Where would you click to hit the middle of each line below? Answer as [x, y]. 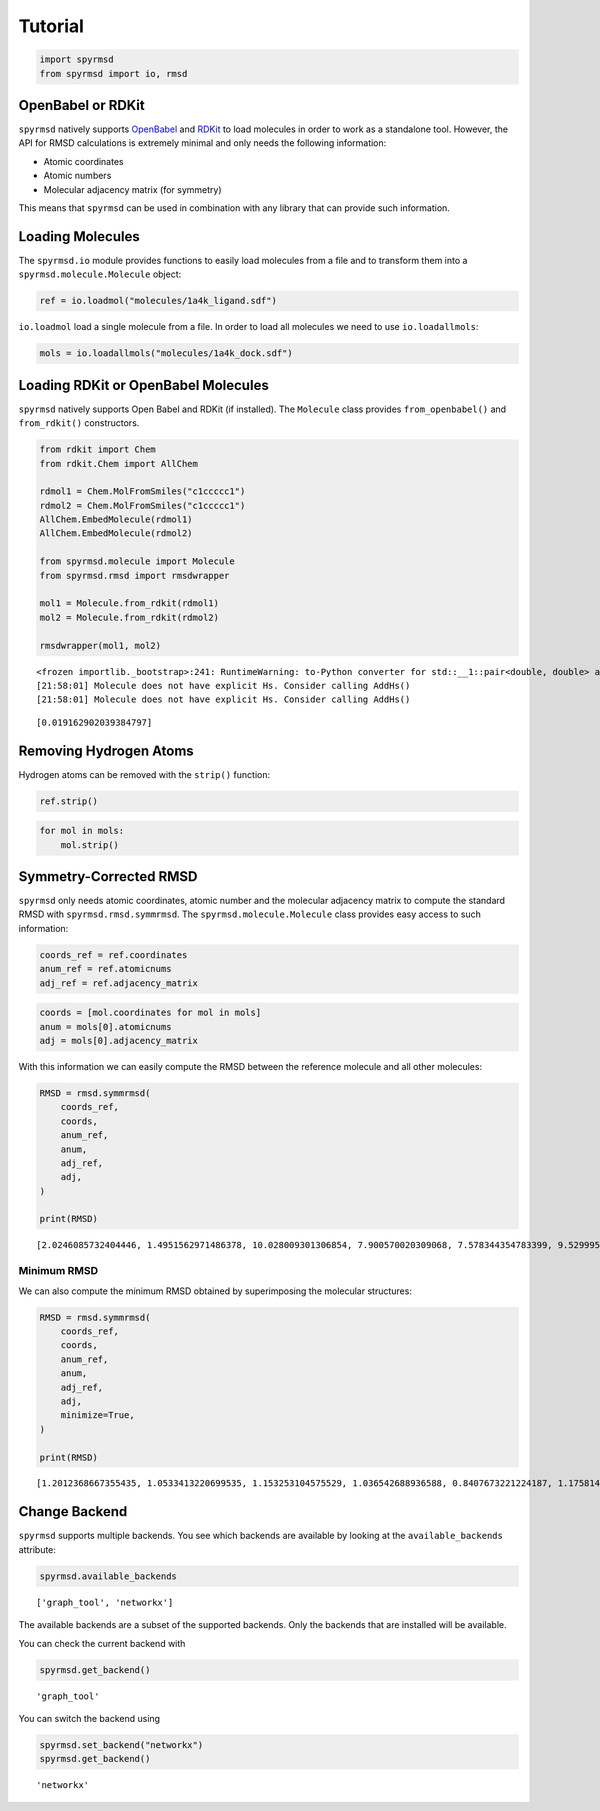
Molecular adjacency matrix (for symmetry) [132, 189]
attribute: [37, 1549]
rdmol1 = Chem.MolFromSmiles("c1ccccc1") [142, 491]
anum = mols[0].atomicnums [105, 1026]
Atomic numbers [77, 176]
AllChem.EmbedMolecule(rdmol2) [116, 533]
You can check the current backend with [102, 1643]
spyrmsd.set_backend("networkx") [121, 1744]
